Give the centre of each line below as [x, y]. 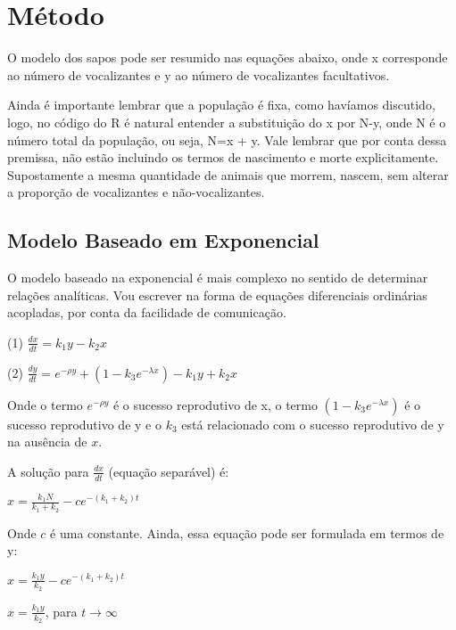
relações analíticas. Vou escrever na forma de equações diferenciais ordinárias [217, 295]
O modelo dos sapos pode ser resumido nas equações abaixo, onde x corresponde [228, 57]
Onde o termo [45, 404]
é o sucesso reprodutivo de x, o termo [215, 404]
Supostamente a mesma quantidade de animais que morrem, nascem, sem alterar [228, 174]
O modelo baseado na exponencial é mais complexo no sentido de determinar [218, 278]
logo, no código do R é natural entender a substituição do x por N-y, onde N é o [227, 122]
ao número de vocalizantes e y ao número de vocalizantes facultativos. [199, 74]
